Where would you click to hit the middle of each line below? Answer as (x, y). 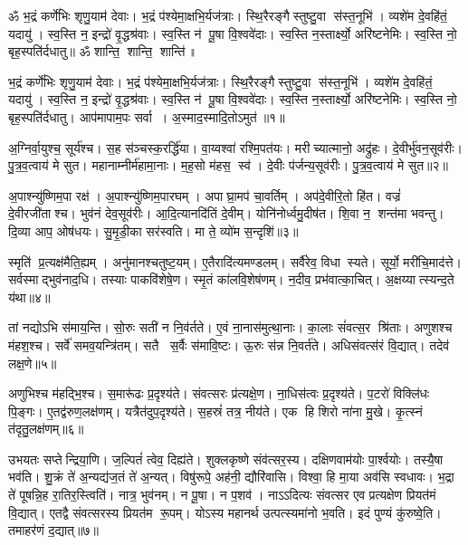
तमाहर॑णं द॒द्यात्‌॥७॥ (53, 530)
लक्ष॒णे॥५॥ (33, 363)
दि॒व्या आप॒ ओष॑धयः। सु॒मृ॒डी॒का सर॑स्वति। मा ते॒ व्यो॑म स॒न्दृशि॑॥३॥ (153, 230)
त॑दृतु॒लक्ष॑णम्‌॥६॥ (46, 429)
